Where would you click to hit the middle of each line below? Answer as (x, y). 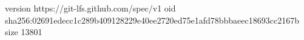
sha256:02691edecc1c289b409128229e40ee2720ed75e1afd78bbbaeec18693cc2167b (152, 20)
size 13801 (24, 32)
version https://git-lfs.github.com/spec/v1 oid (90, 8)
